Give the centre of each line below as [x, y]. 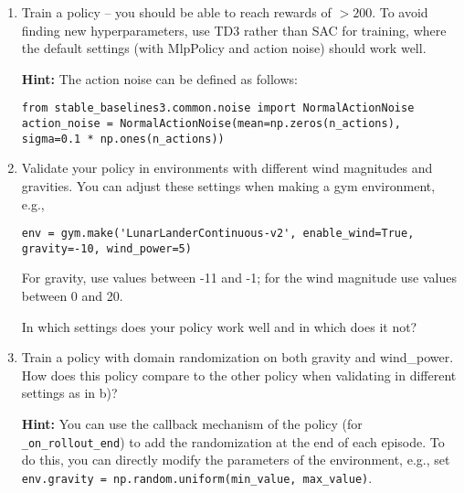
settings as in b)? [69, 393]
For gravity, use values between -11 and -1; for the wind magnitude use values [239, 278]
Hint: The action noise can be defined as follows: [159, 78]
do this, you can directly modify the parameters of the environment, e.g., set [236, 460]
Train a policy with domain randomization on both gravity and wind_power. [237, 357]
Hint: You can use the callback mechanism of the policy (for [192, 423]
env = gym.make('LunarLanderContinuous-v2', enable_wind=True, [218, 234]
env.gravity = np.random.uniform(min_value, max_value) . [197, 477]
